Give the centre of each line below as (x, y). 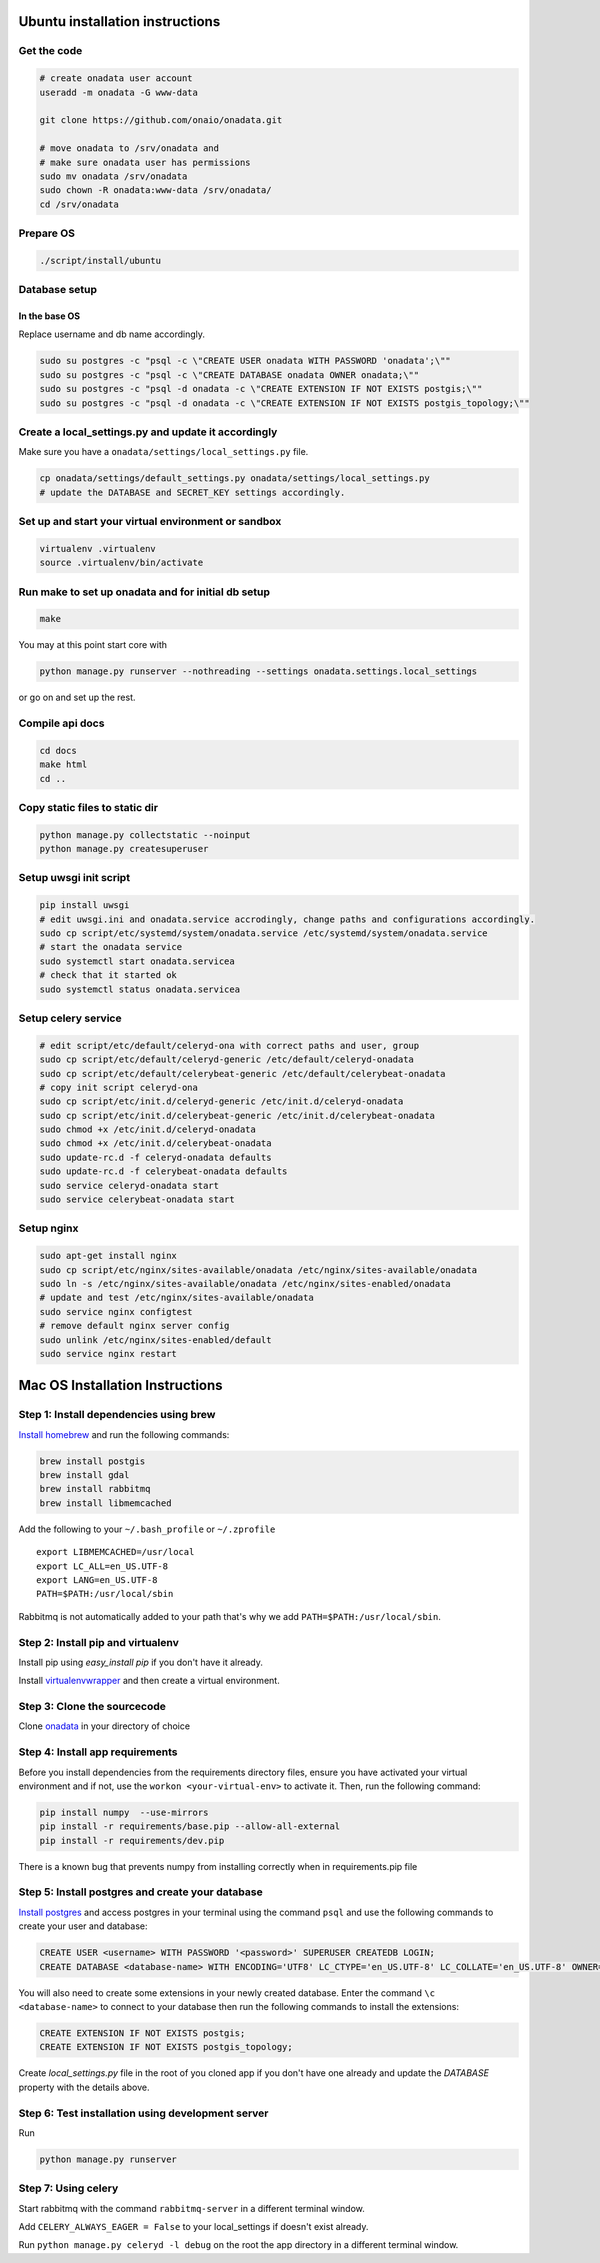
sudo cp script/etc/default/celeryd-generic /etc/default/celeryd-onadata (227, 1059)
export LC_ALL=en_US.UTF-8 (102, 1566)
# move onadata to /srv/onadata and (129, 148)
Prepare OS (46, 233)
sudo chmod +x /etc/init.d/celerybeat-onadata (155, 1143)
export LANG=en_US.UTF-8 (97, 1579)
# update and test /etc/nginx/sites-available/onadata (176, 1298)
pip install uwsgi (84, 905)
